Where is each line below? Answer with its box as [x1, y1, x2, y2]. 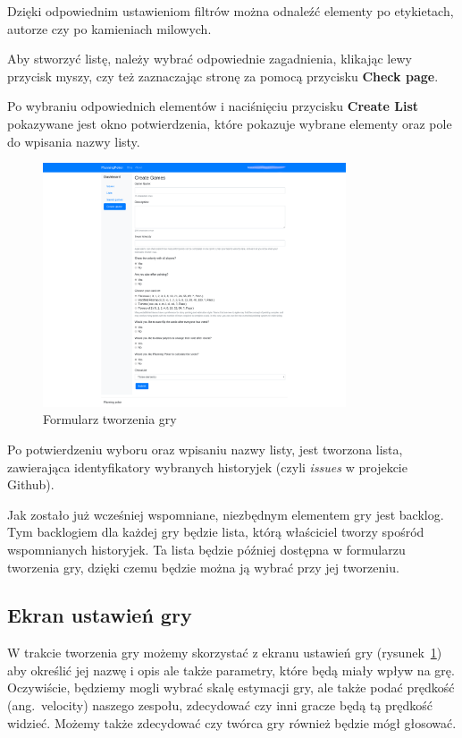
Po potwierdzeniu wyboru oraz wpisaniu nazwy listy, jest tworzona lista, [7, 439, 403, 458]
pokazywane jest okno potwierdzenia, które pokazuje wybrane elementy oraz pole [7, 114, 452, 132]
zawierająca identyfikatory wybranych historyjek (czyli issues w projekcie [7, 457, 407, 476]
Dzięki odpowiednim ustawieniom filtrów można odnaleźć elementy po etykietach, [7, 2, 454, 20]
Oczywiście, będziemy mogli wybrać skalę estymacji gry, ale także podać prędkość [7, 678, 455, 697]
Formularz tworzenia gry [43, 410, 177, 428]
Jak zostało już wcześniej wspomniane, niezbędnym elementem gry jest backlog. [7, 505, 444, 523]
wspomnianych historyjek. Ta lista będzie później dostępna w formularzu [7, 539, 406, 558]
